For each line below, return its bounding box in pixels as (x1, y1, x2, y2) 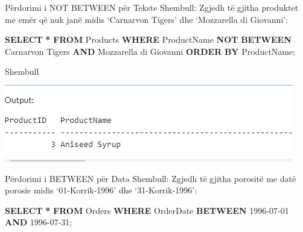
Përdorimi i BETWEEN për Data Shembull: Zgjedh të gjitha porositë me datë (5, 172, 296, 184)
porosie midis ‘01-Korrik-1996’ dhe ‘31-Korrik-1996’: (5, 184, 197, 196)
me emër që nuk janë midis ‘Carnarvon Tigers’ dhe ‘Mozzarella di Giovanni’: (5, 13, 289, 25)
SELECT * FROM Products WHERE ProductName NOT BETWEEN (5, 33, 292, 46)
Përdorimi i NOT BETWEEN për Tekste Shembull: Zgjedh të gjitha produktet (5, 1, 299, 13)
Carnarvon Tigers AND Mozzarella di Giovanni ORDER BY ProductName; (5, 45, 296, 57)
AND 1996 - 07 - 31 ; (5, 216, 72, 228)
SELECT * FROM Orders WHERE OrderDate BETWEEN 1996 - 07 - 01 (5, 204, 289, 216)
